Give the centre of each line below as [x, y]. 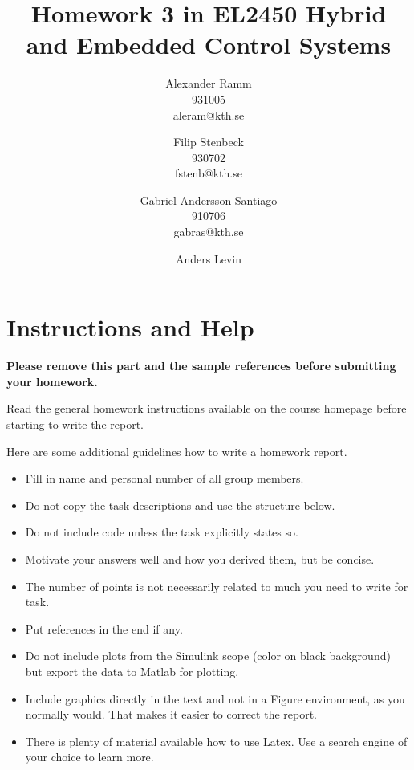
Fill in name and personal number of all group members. [164, 478]
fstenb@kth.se [209, 173]
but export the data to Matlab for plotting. [132, 671]
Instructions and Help [130, 327]
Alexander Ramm [209, 83]
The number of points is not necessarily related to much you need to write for [217, 586]
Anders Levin [209, 258]
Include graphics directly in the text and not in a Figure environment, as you [215, 698]
